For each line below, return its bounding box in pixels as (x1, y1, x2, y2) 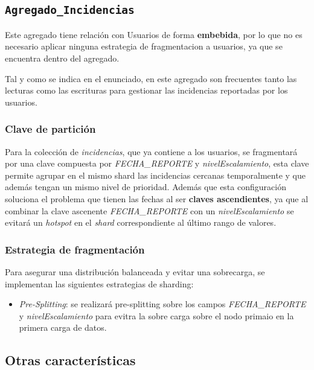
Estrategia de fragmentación (5, 241, 145, 257)
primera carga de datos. (19, 321, 107, 334)
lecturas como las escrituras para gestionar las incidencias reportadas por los (5, 84, 288, 97)
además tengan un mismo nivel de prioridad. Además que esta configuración (5, 180, 286, 193)
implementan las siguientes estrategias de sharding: (5, 277, 194, 290)
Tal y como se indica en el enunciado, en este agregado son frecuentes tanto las (5, 72, 297, 85)
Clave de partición (5, 121, 96, 136)
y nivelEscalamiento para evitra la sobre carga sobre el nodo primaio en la (19, 309, 294, 322)
